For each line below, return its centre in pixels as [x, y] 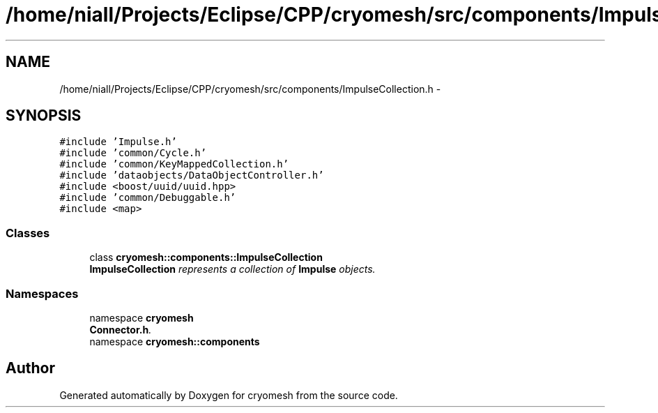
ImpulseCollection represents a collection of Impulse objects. [232, 269]
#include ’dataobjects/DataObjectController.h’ [192, 175]
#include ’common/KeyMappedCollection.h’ [174, 164]
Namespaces [42, 293]
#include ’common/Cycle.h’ [133, 153]
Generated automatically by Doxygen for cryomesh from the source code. [229, 395]
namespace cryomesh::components [175, 341]
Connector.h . [121, 329]
